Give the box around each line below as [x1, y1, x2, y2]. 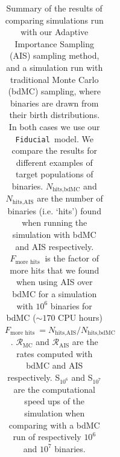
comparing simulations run [5, 13, 104, 26]
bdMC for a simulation [12, 288, 97, 300]
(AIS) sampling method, [10, 49, 99, 62]
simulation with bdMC [12, 228, 96, 241]
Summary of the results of [6, 2, 103, 14]
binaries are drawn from [10, 96, 99, 109]
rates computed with [16, 347, 93, 360]
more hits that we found [10, 263, 99, 276]
